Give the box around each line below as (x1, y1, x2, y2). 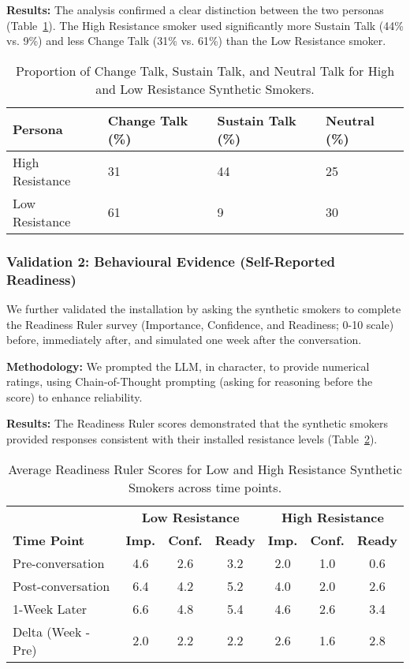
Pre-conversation (13, 553, 105, 572)
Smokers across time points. (128, 477, 282, 496)
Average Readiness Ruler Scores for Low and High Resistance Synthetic (8, 459, 402, 478)
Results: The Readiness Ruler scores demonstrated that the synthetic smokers (6, 415, 389, 432)
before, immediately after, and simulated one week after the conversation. (6, 331, 362, 348)
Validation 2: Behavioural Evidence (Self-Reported (6, 251, 336, 271)
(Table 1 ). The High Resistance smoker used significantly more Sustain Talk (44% (6, 17, 404, 33)
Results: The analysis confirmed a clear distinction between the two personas (6, 2, 384, 17)
